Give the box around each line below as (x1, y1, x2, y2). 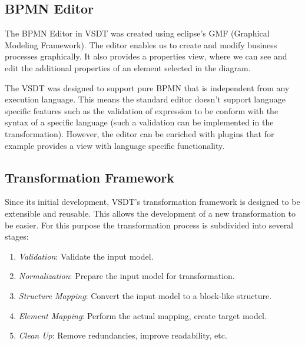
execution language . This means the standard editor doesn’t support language (5, 93, 286, 105)
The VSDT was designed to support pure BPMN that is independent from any (5, 81, 290, 94)
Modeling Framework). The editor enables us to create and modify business (5, 38, 277, 51)
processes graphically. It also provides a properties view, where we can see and (5, 50, 287, 62)
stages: (5, 230, 29, 243)
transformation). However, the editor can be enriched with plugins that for (5, 127, 274, 140)
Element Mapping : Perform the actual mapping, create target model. (18, 309, 267, 321)
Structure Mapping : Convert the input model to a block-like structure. (18, 289, 272, 301)
